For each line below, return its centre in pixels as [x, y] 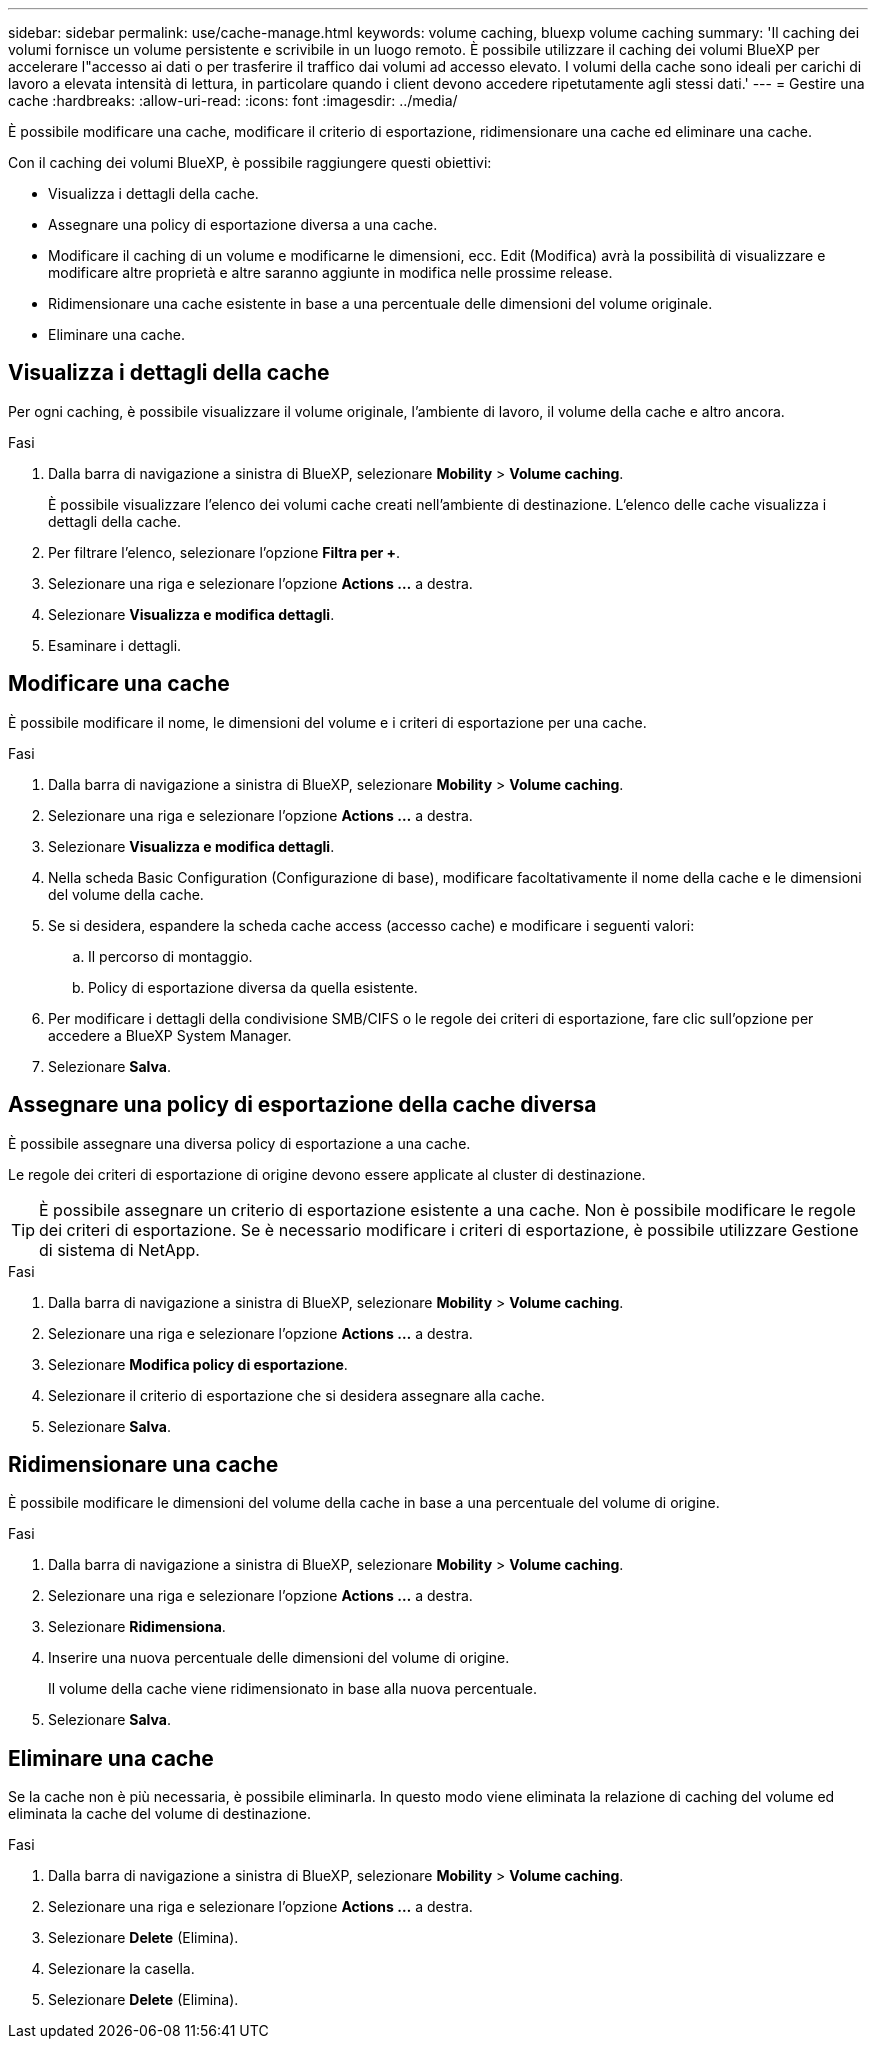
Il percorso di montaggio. [170, 956]
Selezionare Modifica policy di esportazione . [198, 1364]
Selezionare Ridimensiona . [137, 1627]
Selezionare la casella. [121, 1969]
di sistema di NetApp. [119, 1249]
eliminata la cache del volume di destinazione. [159, 1814]
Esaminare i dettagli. [115, 645]
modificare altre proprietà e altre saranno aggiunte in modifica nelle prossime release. [330, 272]
